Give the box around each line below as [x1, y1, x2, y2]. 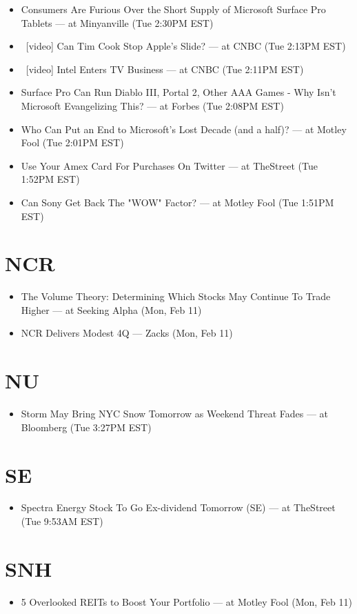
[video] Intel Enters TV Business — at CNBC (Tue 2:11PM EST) [25, 61, 304, 76]
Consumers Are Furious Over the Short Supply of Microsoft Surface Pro [21, 2, 326, 16]
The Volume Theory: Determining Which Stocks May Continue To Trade [21, 289, 331, 304]
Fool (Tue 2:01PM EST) [21, 135, 124, 150]
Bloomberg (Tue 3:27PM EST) [21, 419, 152, 434]
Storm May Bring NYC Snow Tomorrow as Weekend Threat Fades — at [21, 406, 329, 421]
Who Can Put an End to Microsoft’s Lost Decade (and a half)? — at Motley [21, 121, 347, 136]
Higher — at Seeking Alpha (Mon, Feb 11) [21, 302, 202, 317]
